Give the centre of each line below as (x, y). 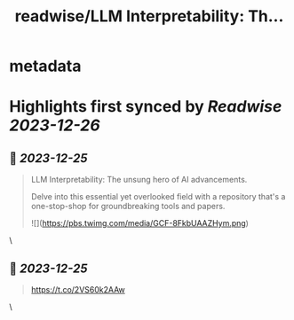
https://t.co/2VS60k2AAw (78, 289)
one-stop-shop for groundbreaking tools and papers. (128, 207)
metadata (45, 66)
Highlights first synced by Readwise (146, 107)
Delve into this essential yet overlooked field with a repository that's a (158, 197)
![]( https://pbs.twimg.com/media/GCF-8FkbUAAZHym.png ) (139, 223)
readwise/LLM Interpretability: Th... (149, 16)
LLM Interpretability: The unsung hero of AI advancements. (139, 180)
